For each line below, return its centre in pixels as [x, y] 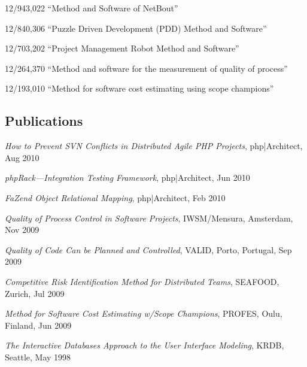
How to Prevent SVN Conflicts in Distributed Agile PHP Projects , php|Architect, [154, 146]
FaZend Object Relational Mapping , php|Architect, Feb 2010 [115, 197]
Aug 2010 [22, 157]
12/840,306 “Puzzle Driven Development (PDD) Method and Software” [136, 28]
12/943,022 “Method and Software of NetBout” [92, 8]
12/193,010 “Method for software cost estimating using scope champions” [139, 88]
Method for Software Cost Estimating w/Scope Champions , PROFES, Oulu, [144, 313]
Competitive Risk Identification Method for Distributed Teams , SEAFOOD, [142, 281]
